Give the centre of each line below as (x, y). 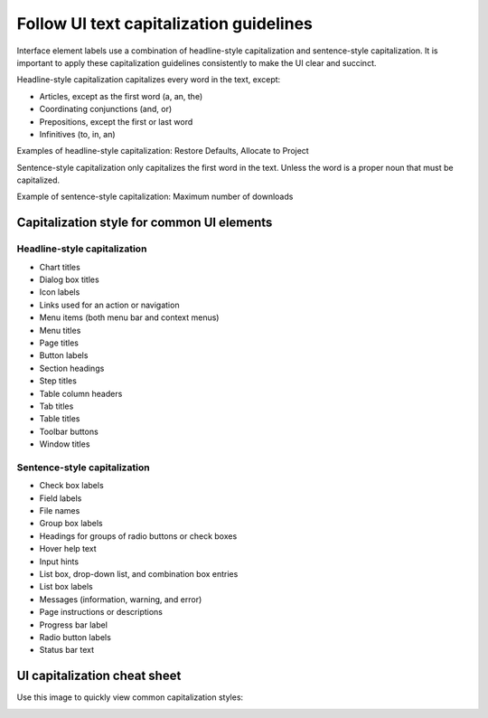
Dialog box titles (69, 279)
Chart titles (60, 267)
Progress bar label (74, 625)
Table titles (60, 419)
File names (60, 510)
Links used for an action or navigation (109, 305)
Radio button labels (75, 637)
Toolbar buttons (69, 431)
